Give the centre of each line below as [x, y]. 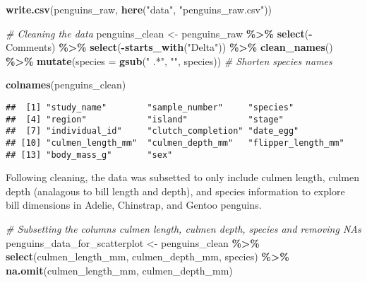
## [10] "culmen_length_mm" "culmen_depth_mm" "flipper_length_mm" [175, 143]
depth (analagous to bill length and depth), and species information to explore [175, 191]
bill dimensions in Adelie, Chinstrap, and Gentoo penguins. [134, 205]
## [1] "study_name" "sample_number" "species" [150, 107]
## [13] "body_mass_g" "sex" [89, 155]
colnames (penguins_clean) [66, 85]
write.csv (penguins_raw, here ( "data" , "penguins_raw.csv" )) [139, 9]
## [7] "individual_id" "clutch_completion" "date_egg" [152, 131]
